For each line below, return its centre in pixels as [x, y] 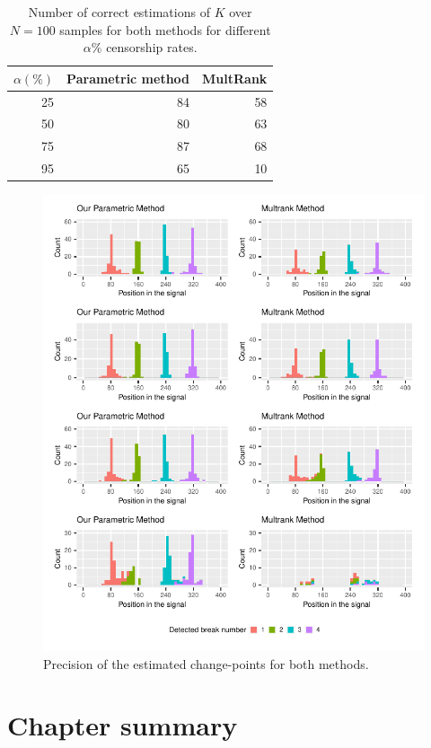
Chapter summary [123, 725]
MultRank [235, 78]
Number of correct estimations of [119, 12]
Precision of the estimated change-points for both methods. [206, 663]
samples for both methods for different [165, 29]
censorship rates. [152, 47]
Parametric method [128, 78]
